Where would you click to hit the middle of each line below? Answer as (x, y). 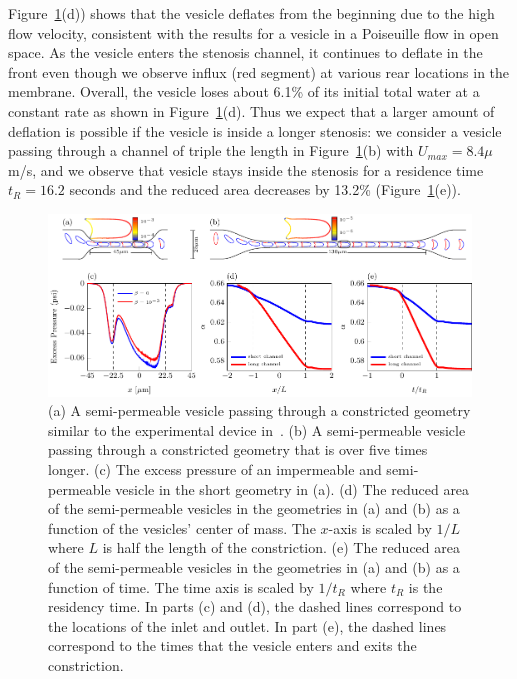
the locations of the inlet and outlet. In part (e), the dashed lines (247, 625)
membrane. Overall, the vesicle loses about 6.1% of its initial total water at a (244, 91)
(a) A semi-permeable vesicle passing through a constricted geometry (259, 410)
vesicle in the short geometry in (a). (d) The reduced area (292, 488)
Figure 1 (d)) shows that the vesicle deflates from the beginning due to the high (251, 13)
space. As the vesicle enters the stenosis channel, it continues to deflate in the (245, 52)
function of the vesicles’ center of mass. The (182, 527)
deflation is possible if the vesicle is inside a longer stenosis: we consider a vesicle (255, 130)
